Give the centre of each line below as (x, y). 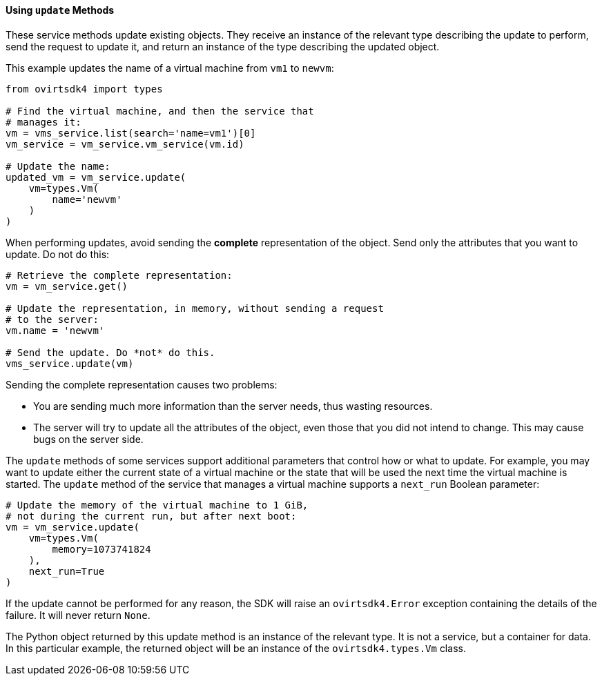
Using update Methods (60, 10)
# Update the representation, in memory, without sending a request (195, 308)
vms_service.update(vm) (70, 363)
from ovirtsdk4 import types (84, 89)
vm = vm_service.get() (67, 286)
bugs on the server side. (88, 439)
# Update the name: (58, 166)
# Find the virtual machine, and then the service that (160, 111)
